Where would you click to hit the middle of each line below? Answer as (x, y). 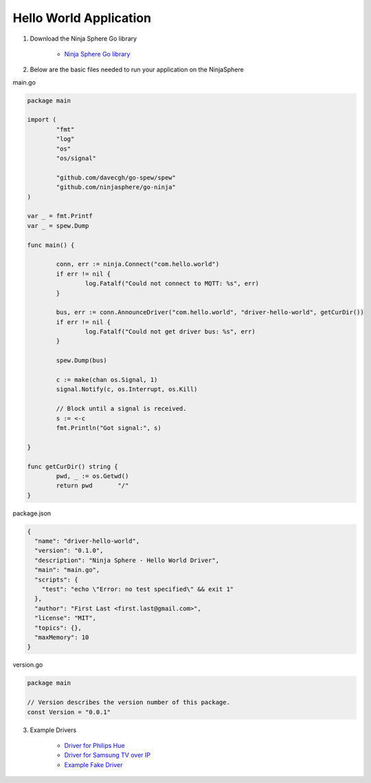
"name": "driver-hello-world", (87, 541)
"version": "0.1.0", (69, 551)
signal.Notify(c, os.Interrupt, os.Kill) (127, 389)
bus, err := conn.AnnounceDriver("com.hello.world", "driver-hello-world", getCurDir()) (210, 312)
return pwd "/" (92, 486)
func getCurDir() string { (72, 466)
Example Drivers (53, 730)
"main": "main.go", (67, 570)
